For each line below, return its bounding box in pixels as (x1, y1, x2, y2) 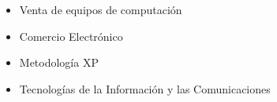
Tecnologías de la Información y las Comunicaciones (19, 80, 271, 97)
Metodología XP (19, 54, 99, 71)
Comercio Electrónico (19, 27, 123, 44)
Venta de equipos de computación (19, 2, 182, 17)
